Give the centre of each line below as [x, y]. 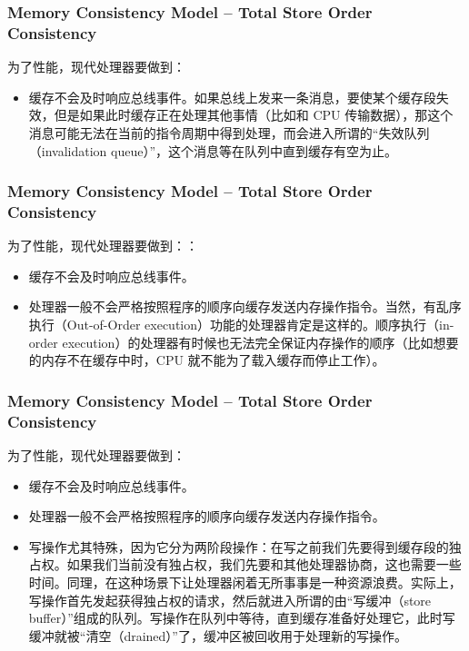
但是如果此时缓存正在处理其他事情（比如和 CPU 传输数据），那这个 [254, 115]
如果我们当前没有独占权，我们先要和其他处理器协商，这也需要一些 [264, 564]
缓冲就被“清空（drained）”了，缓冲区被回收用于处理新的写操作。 [218, 635]
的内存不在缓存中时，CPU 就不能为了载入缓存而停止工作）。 [207, 360]
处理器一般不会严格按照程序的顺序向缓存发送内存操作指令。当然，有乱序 [245, 306]
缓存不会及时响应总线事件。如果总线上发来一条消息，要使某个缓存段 [232, 97]
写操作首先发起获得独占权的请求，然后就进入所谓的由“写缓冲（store [230, 600]
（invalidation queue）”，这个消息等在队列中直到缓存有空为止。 [213, 150]
